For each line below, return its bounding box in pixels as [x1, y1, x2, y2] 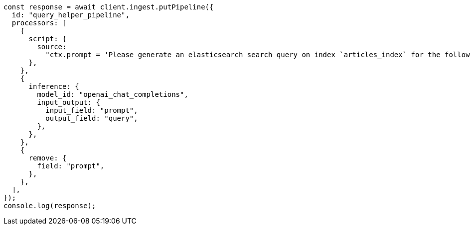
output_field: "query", [45, 114, 138, 122]
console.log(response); [3, 202, 96, 210]
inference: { [28, 82, 79, 90]
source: [37, 43, 67, 51]
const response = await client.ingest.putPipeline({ [3, 3, 214, 11]
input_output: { [37, 98, 100, 106]
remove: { [28, 154, 67, 162]
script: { [28, 35, 67, 43]
